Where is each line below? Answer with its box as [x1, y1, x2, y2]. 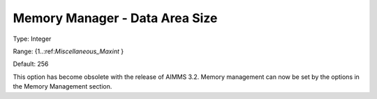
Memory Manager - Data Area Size [13, 10, 218, 26]
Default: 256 [13, 60, 49, 69]
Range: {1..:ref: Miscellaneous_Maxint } [13, 47, 124, 55]
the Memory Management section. [13, 82, 112, 91]
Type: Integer [13, 35, 52, 43]
